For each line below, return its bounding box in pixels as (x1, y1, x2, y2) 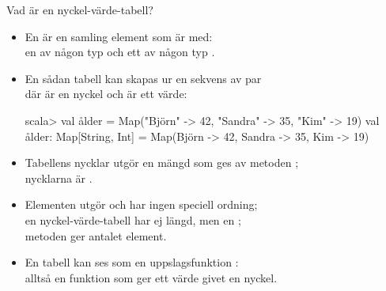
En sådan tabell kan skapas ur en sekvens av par (25, 70, 262, 86)
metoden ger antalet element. (25, 227, 167, 244)
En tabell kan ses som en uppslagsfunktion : (25, 254, 239, 270)
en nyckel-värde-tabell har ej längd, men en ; (25, 211, 241, 228)
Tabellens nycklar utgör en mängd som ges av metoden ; (25, 154, 299, 171)
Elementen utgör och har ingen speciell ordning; (25, 196, 258, 213)
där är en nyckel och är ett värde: (25, 85, 187, 102)
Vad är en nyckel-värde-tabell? (6, 2, 153, 17)
